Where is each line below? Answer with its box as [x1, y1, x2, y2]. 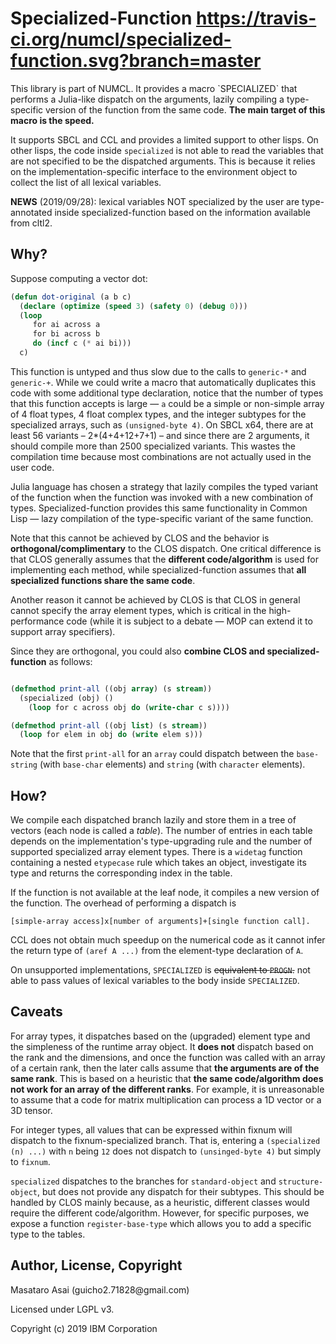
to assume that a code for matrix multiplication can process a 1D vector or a [10, 1093, 322, 1106]
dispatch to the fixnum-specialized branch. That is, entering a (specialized [10, 1134, 321, 1146]
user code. [10, 461, 55, 473]
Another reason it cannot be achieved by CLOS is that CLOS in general [10, 593, 301, 606]
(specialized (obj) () [19, 693, 114, 703]
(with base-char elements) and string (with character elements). [39, 758, 306, 771]
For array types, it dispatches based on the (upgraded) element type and [10, 1030, 311, 1042]
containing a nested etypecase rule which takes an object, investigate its [10, 857, 307, 869]
